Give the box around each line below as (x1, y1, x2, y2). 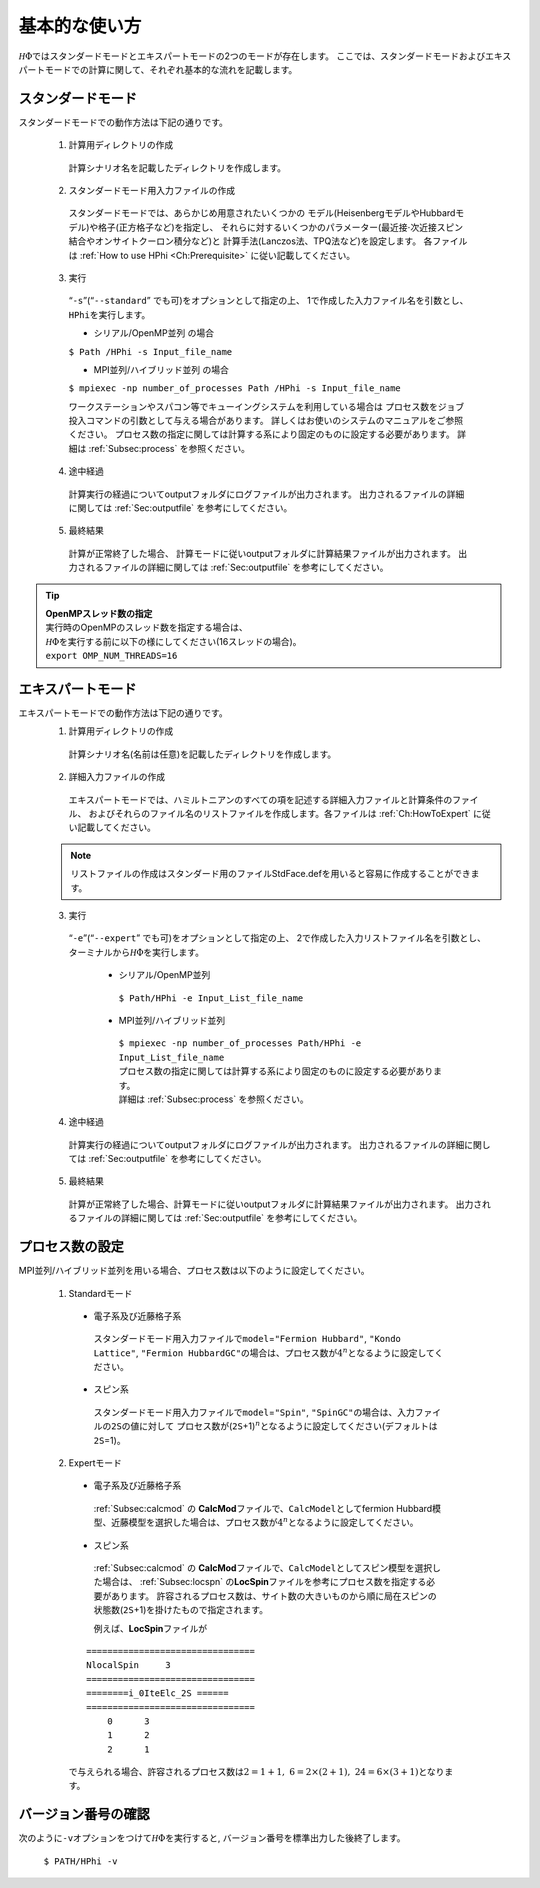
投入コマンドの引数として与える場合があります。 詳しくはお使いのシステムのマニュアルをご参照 (68, 415, 464, 427)
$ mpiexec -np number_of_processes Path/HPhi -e (118, 1038, 362, 1049)
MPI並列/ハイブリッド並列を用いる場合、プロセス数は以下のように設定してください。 (18, 1265, 370, 1277)
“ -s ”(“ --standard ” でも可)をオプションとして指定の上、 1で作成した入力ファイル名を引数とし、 (68, 295, 469, 307)
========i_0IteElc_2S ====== (86, 1688, 229, 1699)
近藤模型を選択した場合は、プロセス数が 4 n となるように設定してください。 (110, 1515, 419, 1529)
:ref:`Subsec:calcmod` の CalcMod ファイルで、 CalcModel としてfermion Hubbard (93, 1502, 433, 1514)
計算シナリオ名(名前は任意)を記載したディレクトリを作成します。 (68, 748, 337, 760)
